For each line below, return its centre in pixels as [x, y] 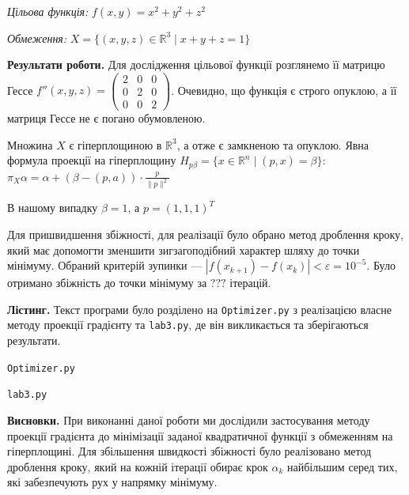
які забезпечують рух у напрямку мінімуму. [112, 482]
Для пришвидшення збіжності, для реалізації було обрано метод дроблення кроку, [206, 234]
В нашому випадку [53, 208]
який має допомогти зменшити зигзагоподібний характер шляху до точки [184, 249]
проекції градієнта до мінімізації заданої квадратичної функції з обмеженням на [200, 435]
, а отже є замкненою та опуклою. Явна [273, 144]
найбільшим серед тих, [343, 466]
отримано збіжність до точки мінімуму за [107, 283]
